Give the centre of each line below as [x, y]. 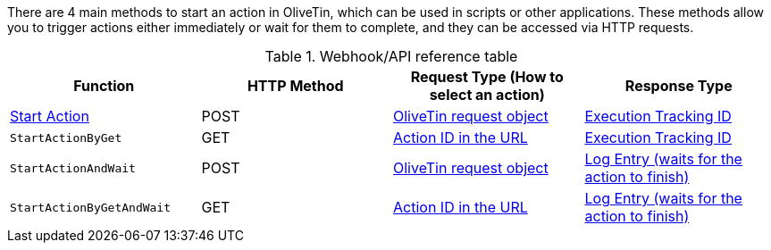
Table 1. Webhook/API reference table [391, 56]
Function [104, 86]
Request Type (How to [487, 77]
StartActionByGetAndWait [91, 207]
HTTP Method [295, 86]
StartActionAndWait [73, 168]
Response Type [679, 86]
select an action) [487, 95]
